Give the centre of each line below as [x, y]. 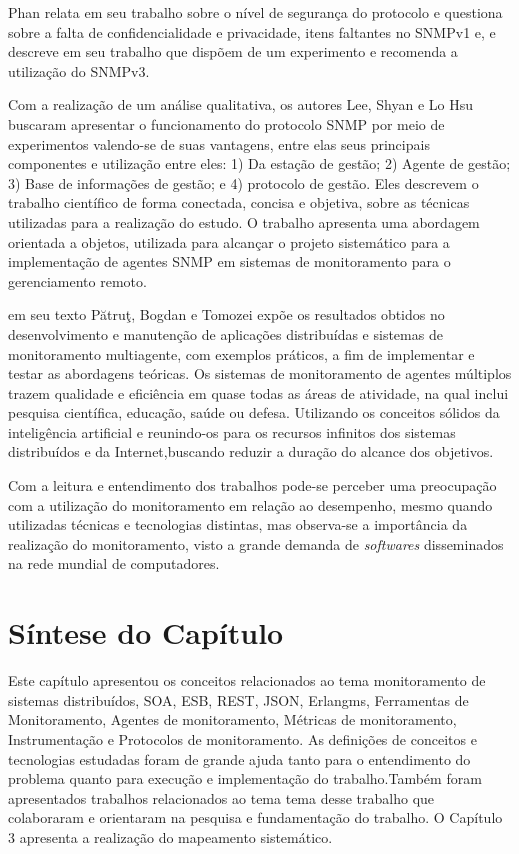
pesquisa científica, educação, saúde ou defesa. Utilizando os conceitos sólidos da [254, 412]
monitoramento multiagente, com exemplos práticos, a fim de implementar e [241, 353]
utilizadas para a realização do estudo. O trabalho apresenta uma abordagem [244, 221]
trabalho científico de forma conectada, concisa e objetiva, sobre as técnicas [239, 202]
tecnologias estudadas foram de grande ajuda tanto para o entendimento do [239, 758]
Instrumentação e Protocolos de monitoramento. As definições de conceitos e [242, 738]
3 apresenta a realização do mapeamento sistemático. [170, 836]
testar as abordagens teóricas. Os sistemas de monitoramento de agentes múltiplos [260, 373]
